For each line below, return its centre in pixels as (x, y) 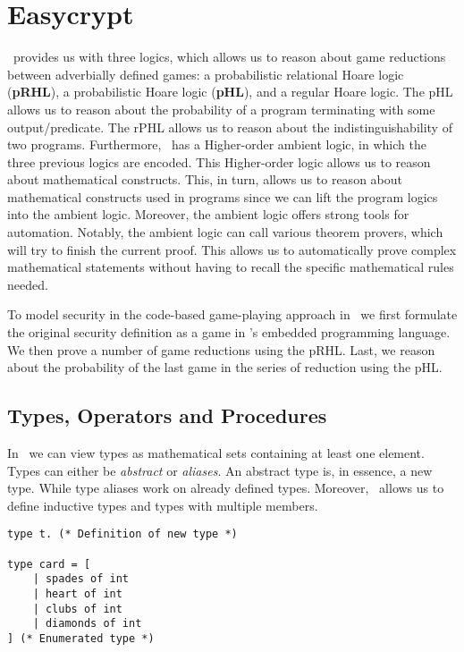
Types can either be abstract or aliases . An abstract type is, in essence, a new (220, 470)
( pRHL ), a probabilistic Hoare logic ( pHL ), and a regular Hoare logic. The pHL (230, 92)
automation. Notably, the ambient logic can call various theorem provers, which (225, 232)
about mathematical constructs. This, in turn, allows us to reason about (205, 179)
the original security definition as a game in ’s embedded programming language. (229, 332)
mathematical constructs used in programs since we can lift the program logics (223, 196)
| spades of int (81, 579)
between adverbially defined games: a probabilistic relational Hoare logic (206, 74)
